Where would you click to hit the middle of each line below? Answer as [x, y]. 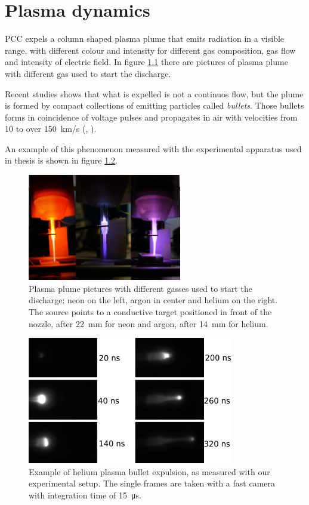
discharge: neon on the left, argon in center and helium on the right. [153, 300]
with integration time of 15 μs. [85, 495]
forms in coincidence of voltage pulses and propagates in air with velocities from [151, 117]
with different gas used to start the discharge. [88, 73]
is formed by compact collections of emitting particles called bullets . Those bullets [154, 105]
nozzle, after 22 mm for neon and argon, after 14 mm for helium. [149, 323]
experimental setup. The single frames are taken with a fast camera [152, 483]
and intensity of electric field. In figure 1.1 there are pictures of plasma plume [146, 62]
